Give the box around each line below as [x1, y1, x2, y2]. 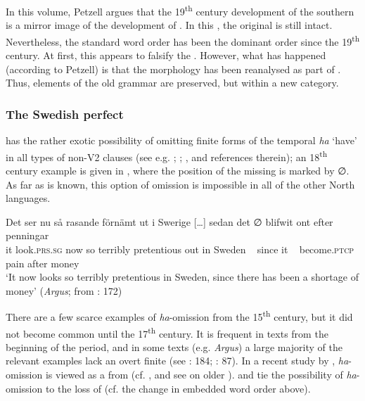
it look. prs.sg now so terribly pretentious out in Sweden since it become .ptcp [6, 241, 354, 256]
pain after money [6, 255, 79, 270]
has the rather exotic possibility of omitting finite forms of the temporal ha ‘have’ [6, 133, 357, 148]
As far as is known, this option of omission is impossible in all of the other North [6, 177, 355, 191]
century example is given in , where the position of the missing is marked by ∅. [6, 163, 350, 177]
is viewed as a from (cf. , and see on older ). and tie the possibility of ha [45, 367, 357, 381]
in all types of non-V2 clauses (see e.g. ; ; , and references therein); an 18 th [6, 147, 328, 164]
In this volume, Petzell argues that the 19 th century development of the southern [6, 2, 354, 18]
